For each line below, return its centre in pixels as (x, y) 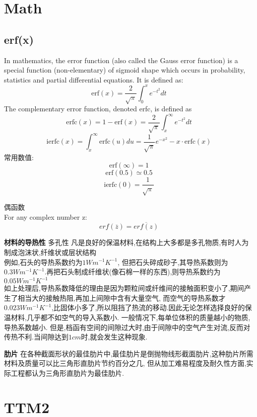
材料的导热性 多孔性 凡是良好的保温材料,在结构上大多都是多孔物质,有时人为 (127, 242)
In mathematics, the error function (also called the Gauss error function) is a (121, 60)
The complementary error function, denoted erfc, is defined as (98, 109)
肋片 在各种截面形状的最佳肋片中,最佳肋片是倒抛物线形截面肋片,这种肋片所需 (129, 353)
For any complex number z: (46, 216)
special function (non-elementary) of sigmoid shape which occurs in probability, (125, 70)
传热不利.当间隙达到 (36, 337)
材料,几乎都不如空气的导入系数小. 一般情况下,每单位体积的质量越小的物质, (130, 317)
